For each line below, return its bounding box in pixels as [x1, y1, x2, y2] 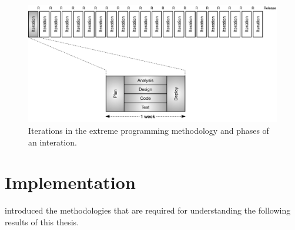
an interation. [28, 136, 77, 148]
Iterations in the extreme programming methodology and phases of [28, 124, 269, 136]
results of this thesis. [5, 215, 79, 228]
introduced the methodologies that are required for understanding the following [5, 204, 291, 217]
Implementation [5, 170, 136, 194]
